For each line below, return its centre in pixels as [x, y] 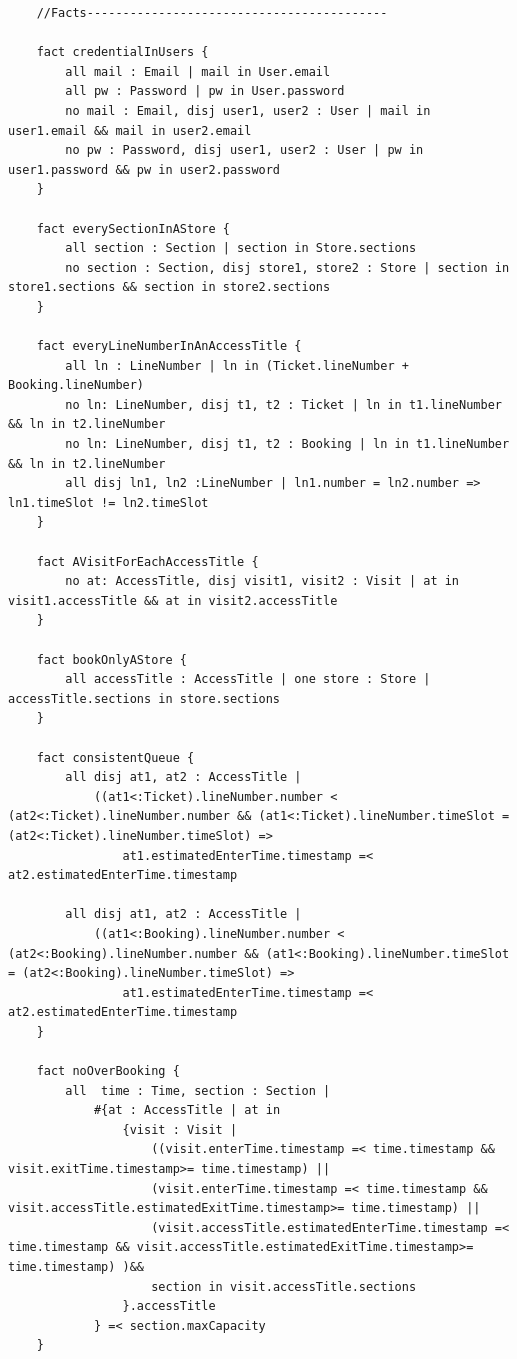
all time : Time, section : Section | [198, 1090]
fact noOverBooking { [108, 1071]
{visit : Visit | [180, 1129]
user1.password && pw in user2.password [144, 169]
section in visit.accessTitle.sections [284, 1286]
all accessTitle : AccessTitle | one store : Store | [248, 679]
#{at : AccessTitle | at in [187, 1110]
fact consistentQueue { [115, 757]
